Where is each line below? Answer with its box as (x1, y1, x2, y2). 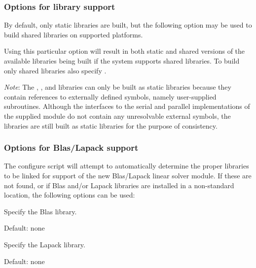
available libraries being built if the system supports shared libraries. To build (4, 56, 240, 66)
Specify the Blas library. (4, 206, 77, 216)
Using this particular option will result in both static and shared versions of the (4, 46, 245, 56)
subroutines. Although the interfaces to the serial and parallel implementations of (4, 101, 250, 111)
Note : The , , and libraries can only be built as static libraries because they (4, 82, 231, 92)
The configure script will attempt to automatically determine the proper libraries (4, 161, 249, 171)
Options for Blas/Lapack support (4, 141, 139, 154)
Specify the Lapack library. (4, 239, 85, 249)
